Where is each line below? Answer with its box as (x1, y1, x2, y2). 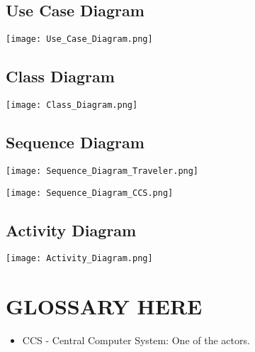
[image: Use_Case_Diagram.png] (6, 34, 153, 45)
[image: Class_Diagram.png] (6, 100, 138, 111)
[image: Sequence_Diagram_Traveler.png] (6, 165, 199, 176)
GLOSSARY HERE (6, 292, 203, 321)
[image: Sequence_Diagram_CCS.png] (6, 187, 174, 198)
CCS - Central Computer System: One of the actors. (22, 333, 250, 348)
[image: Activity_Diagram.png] (6, 253, 153, 264)
